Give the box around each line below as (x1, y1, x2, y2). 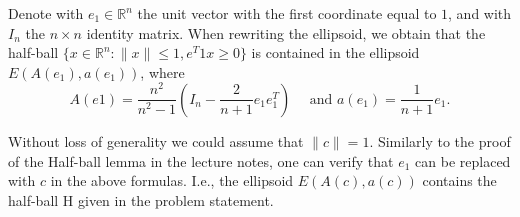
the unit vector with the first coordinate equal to (137, 3, 437, 23)
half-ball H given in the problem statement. (8, 189, 274, 210)
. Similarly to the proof (369, 130, 511, 151)
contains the (422, 170, 497, 191)
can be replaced (415, 150, 511, 171)
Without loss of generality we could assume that (8, 130, 304, 151)
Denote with (8, 3, 84, 23)
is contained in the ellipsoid (251, 42, 420, 63)
